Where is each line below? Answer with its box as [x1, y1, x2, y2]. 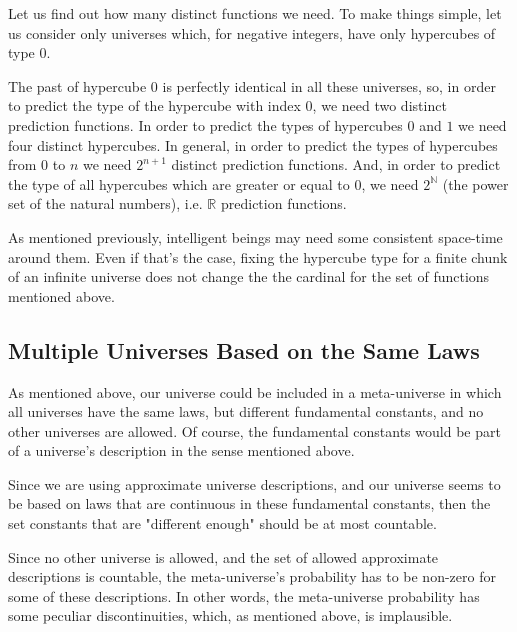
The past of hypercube [8, 75, 147, 96]
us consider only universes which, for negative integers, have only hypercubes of [8, 22, 496, 43]
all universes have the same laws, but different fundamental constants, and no [8, 401, 484, 422]
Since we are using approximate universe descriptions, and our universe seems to [8, 473, 501, 494]
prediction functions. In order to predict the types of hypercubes [8, 114, 403, 135]
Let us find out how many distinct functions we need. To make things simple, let [8, 3, 502, 23]
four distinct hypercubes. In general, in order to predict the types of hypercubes [8, 134, 498, 155]
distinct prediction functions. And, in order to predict [171, 154, 501, 175]
